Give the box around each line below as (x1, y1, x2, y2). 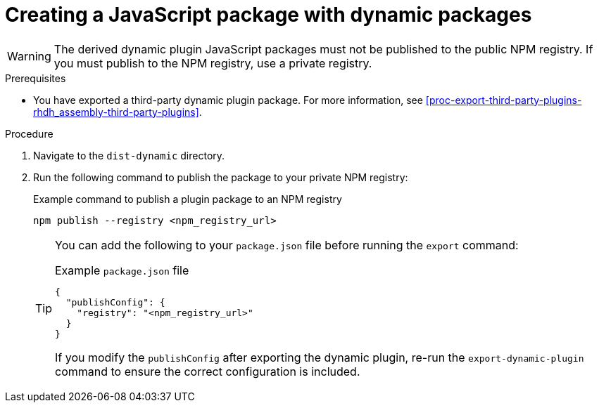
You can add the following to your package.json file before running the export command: (55, 237, 519, 252)
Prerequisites (5, 72, 66, 84)
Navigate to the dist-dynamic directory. (33, 149, 225, 162)
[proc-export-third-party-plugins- (425, 93, 582, 106)
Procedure (5, 127, 53, 140)
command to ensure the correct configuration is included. (55, 364, 360, 379)
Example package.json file (55, 263, 189, 277)
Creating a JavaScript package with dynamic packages (5, 3, 532, 27)
